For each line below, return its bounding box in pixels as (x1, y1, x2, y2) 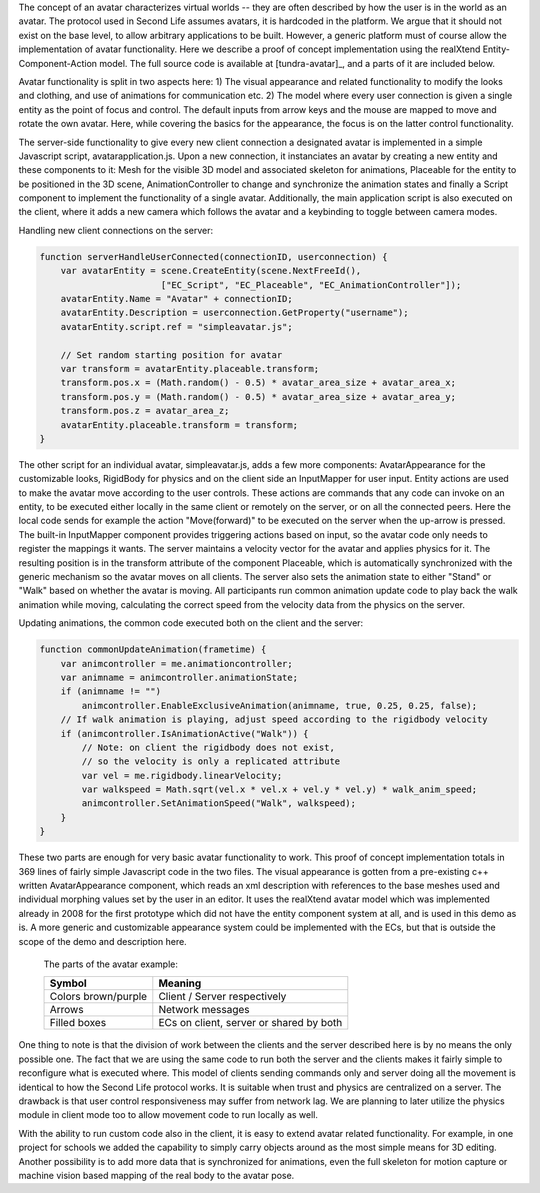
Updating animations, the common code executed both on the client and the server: (18, 617, 364, 629)
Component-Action (18, 57, 98, 69)
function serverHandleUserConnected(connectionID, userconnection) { (39, 251, 388, 262)
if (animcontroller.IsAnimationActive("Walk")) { (60, 728, 309, 739)
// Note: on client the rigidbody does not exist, (81, 741, 335, 753)
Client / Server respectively (158, 990, 287, 1004)
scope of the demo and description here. (18, 935, 187, 947)
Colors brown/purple (49, 990, 148, 1004)
